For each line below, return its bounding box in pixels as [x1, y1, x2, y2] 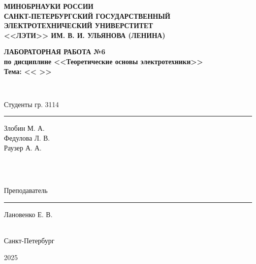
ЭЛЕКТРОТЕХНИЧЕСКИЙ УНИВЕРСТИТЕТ [4, 20, 153, 31]
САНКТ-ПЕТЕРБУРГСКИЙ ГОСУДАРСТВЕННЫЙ [4, 10, 170, 21]
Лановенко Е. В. [4, 209, 53, 219]
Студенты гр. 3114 [4, 99, 59, 109]
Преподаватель [4, 185, 48, 195]
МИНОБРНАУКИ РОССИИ [4, 1, 94, 11]
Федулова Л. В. [4, 132, 50, 143]
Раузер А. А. [4, 142, 42, 152]
